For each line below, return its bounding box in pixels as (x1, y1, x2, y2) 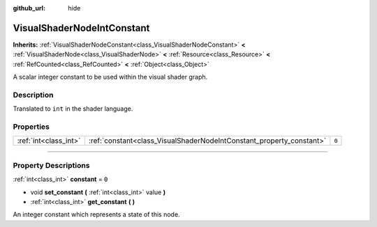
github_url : (13, 4, 45, 12)
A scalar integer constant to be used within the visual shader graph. (13, 73, 208, 81)
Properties (13, 122, 50, 132)
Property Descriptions (13, 160, 90, 170)
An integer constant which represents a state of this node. (13, 210, 181, 219)
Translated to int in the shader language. (13, 104, 133, 113)
